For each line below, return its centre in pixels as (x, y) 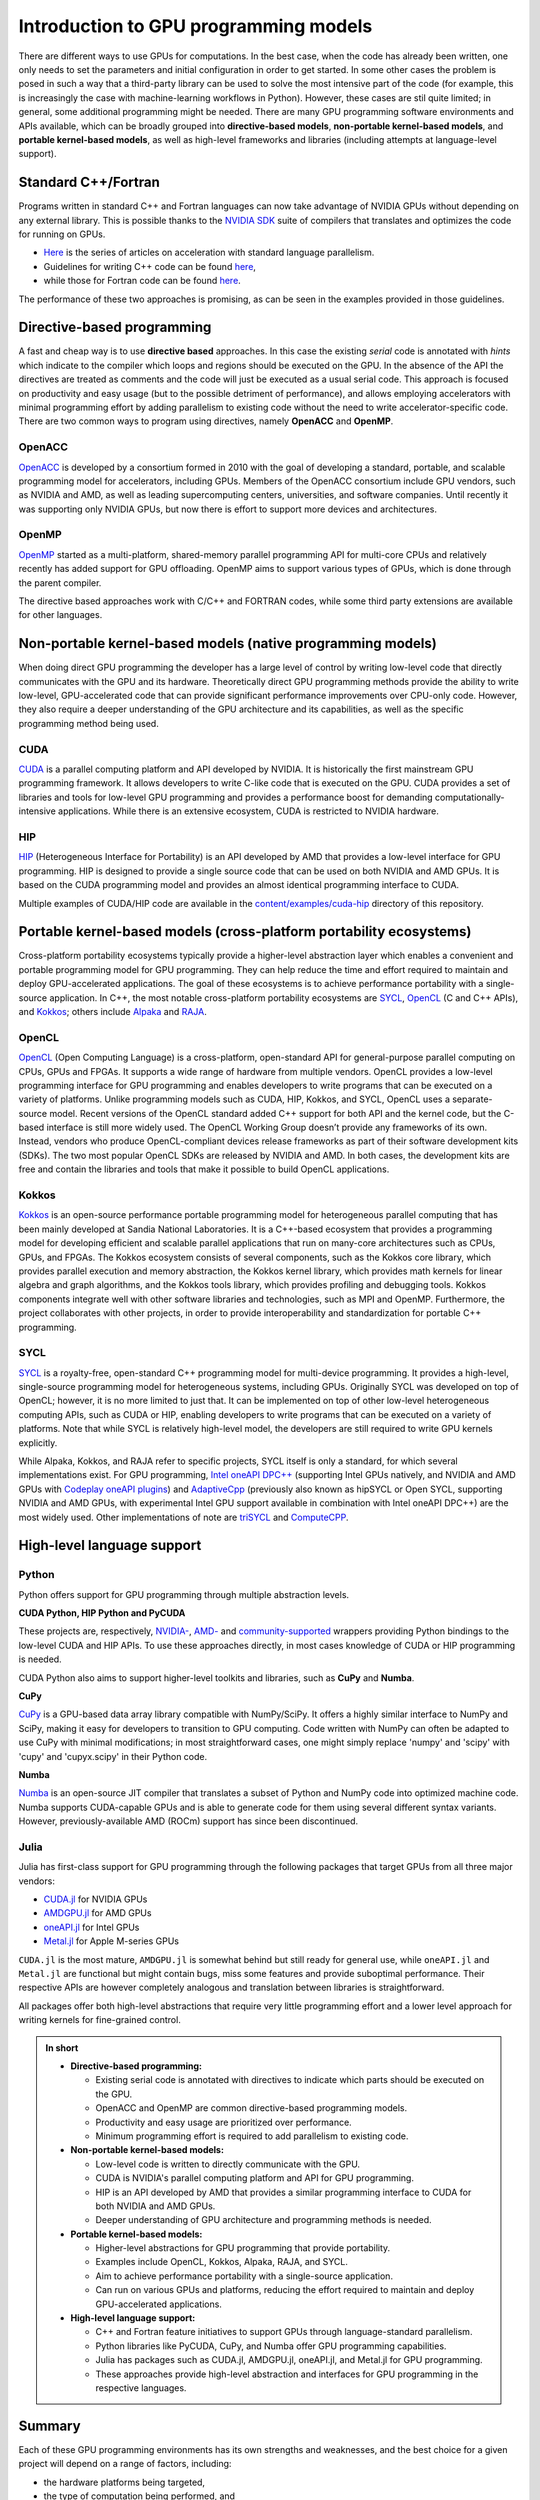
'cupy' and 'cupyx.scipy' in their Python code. (113, 1756)
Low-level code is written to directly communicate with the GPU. (227, 2164)
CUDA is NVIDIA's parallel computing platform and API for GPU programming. (255, 2178)
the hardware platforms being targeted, (124, 2482)
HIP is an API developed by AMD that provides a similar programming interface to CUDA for (283, 2192)
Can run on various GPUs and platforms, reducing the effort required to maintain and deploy (285, 2290)
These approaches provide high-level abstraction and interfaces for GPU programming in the (287, 2374)
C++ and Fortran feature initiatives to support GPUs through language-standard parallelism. (284, 2332)
